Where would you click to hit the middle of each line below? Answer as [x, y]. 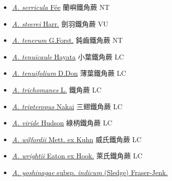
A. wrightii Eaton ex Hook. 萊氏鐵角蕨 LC [77, 156]
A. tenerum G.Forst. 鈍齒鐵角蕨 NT [67, 40]
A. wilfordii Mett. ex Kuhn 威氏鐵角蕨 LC [77, 139]
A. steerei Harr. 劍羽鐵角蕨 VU [60, 23]
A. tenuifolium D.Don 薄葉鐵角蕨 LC [69, 73]
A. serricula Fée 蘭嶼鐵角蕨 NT [61, 7]
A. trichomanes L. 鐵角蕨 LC [57, 89]
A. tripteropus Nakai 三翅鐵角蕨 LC [67, 106]
